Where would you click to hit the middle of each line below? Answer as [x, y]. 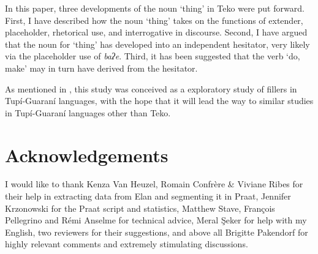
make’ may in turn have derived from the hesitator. [101, 68]
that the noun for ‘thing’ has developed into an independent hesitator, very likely [157, 44]
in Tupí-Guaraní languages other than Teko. [88, 112]
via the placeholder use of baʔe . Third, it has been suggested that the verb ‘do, [153, 56]
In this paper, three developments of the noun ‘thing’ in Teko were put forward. [155, 8]
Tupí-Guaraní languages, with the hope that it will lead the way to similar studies [159, 101]
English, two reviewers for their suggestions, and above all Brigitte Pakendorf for [157, 232]
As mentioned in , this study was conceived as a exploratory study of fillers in [151, 88]
